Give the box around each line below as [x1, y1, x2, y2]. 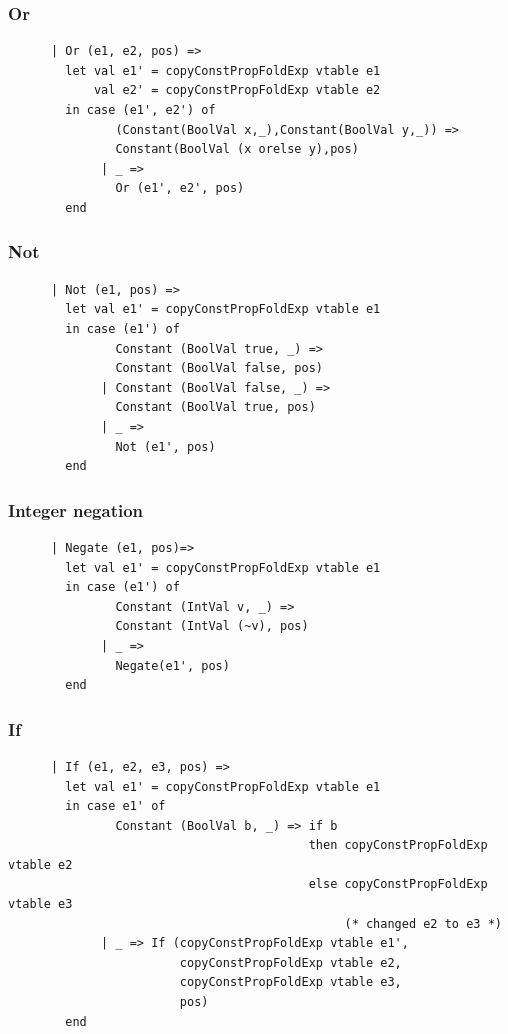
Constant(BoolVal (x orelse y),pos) [115, 142, 359, 157]
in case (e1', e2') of [65, 103, 216, 117]
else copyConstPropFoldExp [308, 877, 488, 892]
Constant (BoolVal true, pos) [115, 400, 316, 415]
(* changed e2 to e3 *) [344, 916, 502, 931]
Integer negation [8, 497, 144, 522]
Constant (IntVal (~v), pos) [115, 619, 309, 634]
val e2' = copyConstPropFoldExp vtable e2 [93, 83, 381, 98]
